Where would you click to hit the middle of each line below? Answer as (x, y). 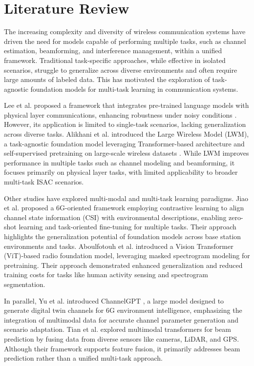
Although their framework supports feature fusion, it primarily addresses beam (122, 348)
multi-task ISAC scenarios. (44, 182)
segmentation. (25, 284)
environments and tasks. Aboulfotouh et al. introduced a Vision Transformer (119, 246)
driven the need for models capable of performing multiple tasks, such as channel (125, 41)
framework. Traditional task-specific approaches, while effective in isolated (115, 60)
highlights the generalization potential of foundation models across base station (123, 236)
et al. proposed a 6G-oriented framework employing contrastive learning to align (124, 208)
